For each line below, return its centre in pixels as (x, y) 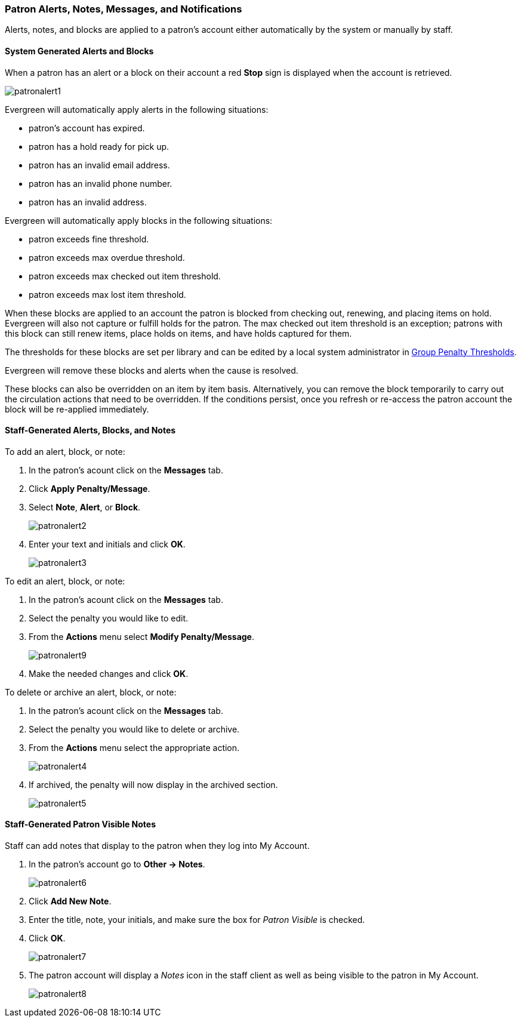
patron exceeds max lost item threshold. (107, 294)
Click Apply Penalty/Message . (90, 488)
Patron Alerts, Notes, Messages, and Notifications (124, 9)
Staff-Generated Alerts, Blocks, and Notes (90, 430)
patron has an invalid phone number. (101, 183)
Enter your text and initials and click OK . (107, 544)
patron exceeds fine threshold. (89, 239)
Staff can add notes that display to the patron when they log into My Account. (157, 846)
